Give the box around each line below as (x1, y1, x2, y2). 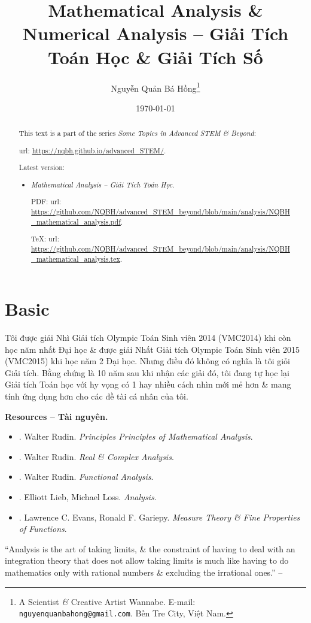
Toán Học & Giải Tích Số (48, 44, 263, 69)
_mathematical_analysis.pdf (31, 216, 121, 226)
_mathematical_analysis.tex (31, 253, 120, 264)
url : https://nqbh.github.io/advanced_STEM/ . (19, 145, 166, 155)
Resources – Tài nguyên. (5, 410, 108, 422)
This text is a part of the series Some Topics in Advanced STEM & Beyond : (19, 128, 256, 138)
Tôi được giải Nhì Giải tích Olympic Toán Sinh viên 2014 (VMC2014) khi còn (5, 331, 291, 344)
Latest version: (19, 162, 65, 173)
